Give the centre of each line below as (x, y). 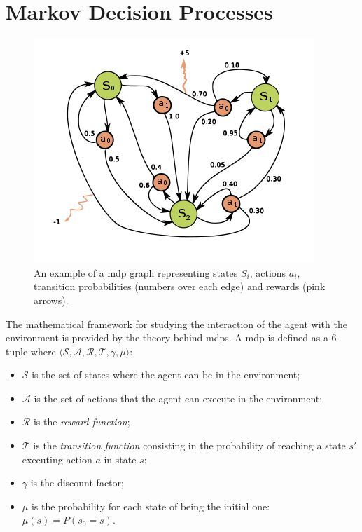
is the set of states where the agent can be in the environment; (166, 375)
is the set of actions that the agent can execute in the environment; (178, 398)
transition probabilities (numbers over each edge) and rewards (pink (180, 286)
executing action (57, 459)
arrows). (51, 300)
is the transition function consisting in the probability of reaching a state (189, 445)
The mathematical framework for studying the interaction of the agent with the (176, 323)
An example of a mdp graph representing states (136, 272)
